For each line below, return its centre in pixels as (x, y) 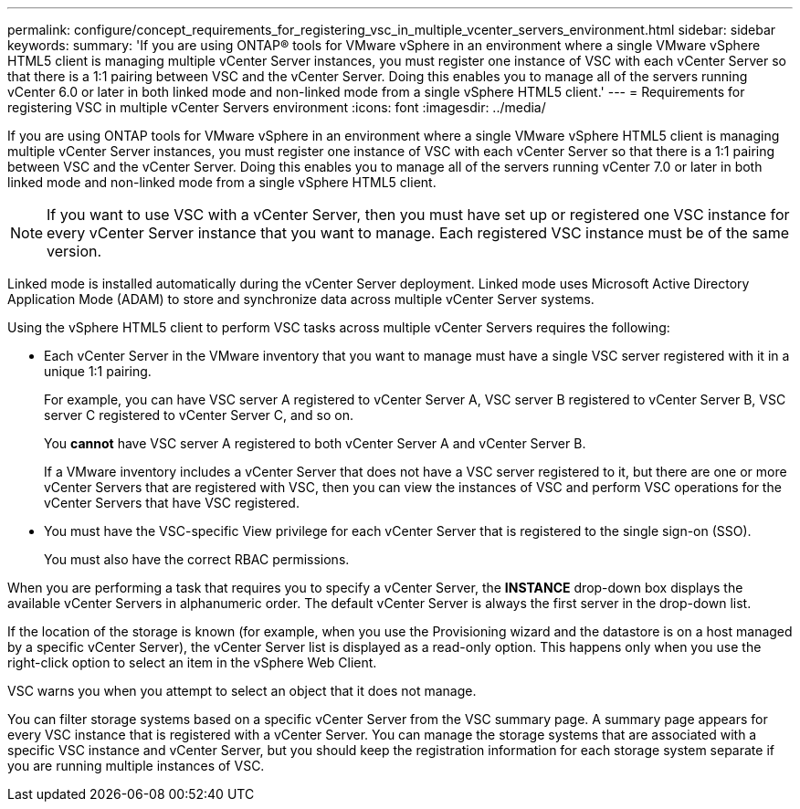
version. (74, 251)
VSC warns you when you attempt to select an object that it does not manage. (242, 691)
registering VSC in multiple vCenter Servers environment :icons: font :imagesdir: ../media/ (277, 107)
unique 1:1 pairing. (98, 371)
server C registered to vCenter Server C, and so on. (199, 415)
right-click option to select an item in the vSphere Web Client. (192, 662)
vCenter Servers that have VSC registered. (172, 503)
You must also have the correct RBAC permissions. (197, 559)
